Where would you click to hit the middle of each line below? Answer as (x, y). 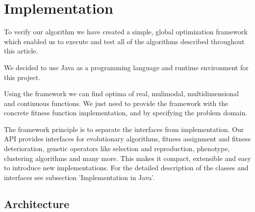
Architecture (37, 203)
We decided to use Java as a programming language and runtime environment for (126, 67)
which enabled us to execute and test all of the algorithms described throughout (124, 41)
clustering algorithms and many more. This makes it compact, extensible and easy (127, 158)
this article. (21, 51)
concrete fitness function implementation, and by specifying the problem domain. (126, 113)
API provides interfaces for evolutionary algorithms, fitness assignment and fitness (127, 139)
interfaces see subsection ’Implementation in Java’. (79, 177)
